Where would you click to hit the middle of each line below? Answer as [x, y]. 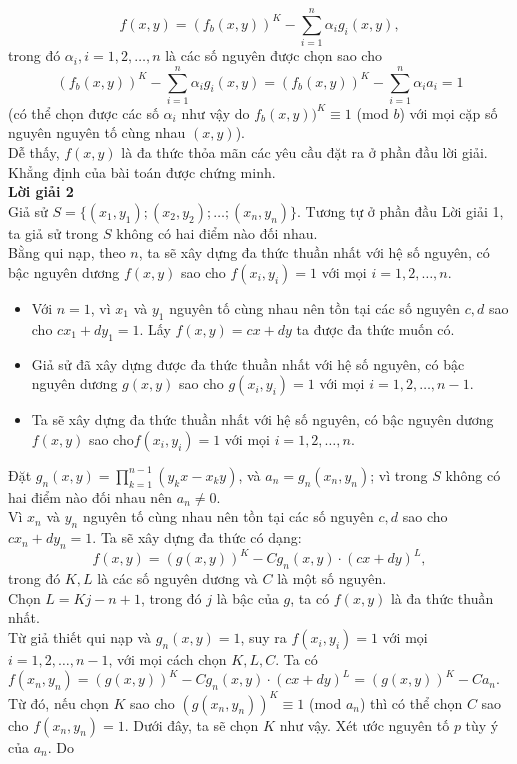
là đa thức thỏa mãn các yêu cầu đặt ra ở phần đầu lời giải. [304, 152]
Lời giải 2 [41, 191]
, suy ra [263, 637]
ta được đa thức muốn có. [375, 328]
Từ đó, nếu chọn [58, 702]
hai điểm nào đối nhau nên [90, 496]
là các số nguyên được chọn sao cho [273, 55]
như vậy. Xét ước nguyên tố [364, 724]
